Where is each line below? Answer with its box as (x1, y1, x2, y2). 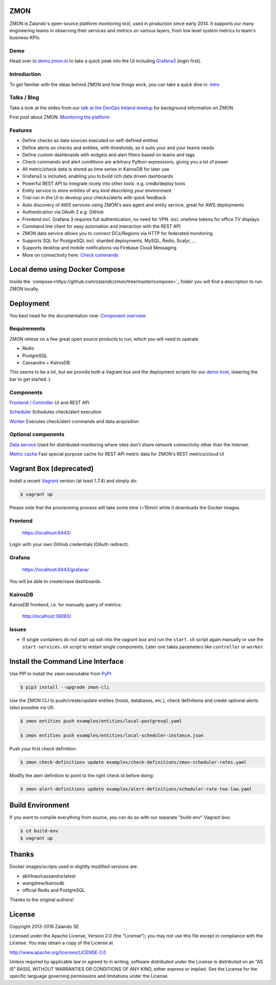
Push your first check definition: (9, 745, 77, 752)
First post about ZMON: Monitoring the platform (9, 114, 110, 120)
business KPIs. (9, 35, 41, 41)
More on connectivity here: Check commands (22, 252, 119, 258)
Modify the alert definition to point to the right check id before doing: (9, 772, 154, 779)
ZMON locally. (9, 286, 39, 292)
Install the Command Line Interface (9, 657, 124, 666)
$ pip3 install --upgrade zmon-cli (20, 684, 109, 690)
